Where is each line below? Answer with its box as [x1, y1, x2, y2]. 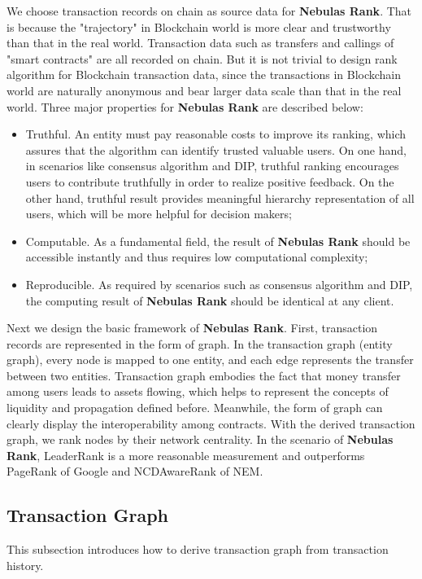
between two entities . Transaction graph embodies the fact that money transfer [7, 366, 401, 384]
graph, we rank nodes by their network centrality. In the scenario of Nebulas [7, 431, 394, 448]
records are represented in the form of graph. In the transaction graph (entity [7, 335, 393, 352]
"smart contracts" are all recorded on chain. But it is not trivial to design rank [7, 50, 398, 67]
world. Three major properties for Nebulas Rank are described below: [7, 98, 363, 115]
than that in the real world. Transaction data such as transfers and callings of [7, 34, 394, 51]
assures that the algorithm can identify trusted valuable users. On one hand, [25, 141, 407, 158]
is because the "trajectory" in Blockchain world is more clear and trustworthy [7, 18, 391, 35]
